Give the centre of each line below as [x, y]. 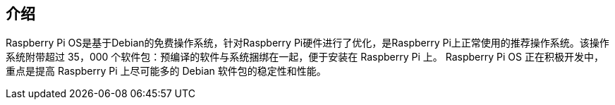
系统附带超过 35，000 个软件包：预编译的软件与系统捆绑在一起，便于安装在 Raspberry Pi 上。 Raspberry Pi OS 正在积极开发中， [305, 57]
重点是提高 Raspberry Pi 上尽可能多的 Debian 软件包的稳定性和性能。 [166, 71]
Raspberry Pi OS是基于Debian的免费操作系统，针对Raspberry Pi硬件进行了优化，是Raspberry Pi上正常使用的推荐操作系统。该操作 [307, 43]
